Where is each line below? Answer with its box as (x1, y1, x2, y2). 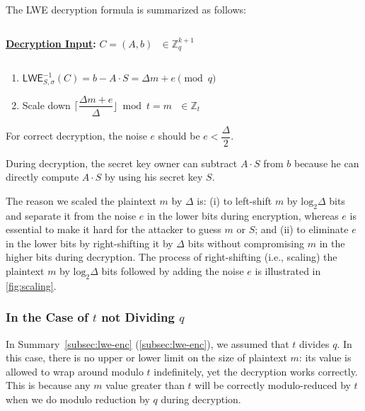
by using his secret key (105, 169, 203, 184)
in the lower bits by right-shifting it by (6, 235, 173, 250)
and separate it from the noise (6, 208, 137, 223)
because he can (294, 155, 359, 170)
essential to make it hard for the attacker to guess (6, 222, 221, 237)
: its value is (299, 350, 352, 365)
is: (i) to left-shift (197, 193, 272, 208)
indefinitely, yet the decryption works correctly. (153, 364, 358, 378)
